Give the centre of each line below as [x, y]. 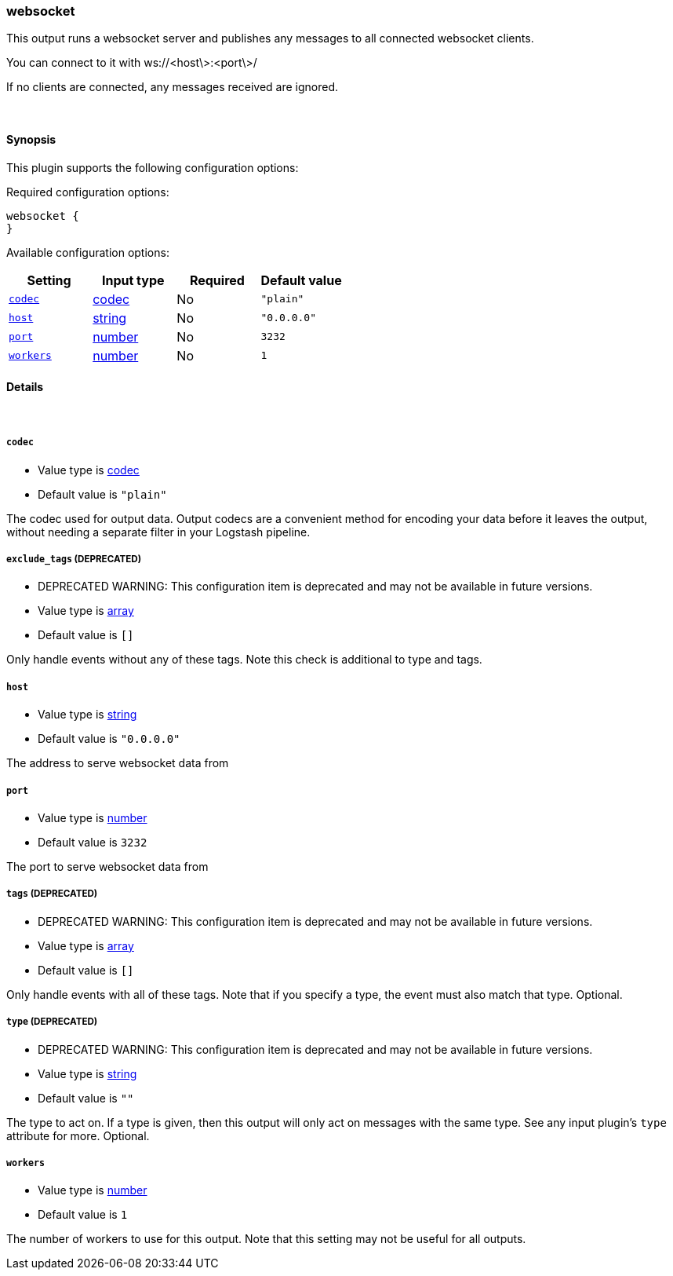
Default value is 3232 [93, 842]
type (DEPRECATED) [52, 1022]
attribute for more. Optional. [78, 1135]
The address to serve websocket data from [118, 763]
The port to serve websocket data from [107, 866]
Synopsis [31, 139]
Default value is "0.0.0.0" [109, 739]
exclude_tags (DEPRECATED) [74, 559]
